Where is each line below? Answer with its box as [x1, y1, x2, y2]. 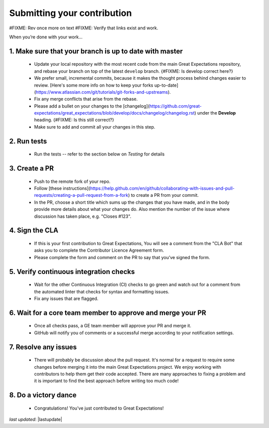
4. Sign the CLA [9, 226, 58, 235]
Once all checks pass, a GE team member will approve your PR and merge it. [34, 323, 192, 329]
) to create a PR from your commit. [128, 192, 199, 198]
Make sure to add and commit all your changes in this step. [34, 124, 155, 130]
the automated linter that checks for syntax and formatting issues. [34, 288, 169, 294]
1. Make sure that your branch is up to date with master [9, 47, 183, 55]
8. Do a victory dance [9, 391, 77, 400]
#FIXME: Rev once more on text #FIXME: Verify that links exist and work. [9, 25, 158, 31]
